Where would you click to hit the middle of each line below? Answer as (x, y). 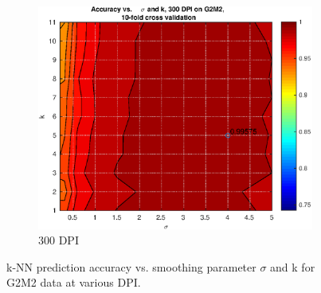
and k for (293, 266)
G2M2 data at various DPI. (74, 282)
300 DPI (59, 240)
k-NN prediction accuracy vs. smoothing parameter (131, 266)
